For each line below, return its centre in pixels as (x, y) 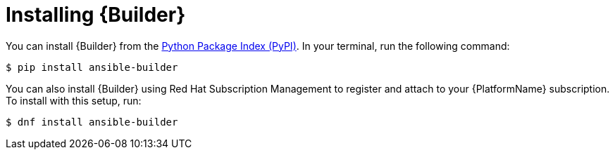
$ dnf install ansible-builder (92, 122)
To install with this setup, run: (74, 100)
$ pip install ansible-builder (92, 67)
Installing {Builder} (96, 15)
